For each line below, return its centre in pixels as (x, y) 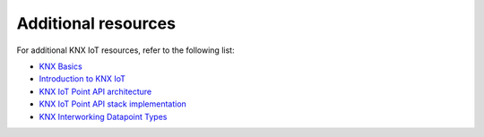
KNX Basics (60, 66)
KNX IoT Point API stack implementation (113, 104)
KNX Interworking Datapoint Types (103, 116)
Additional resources (96, 23)
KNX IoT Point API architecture (95, 91)
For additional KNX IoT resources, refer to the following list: (125, 50)
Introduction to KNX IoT (82, 79)
